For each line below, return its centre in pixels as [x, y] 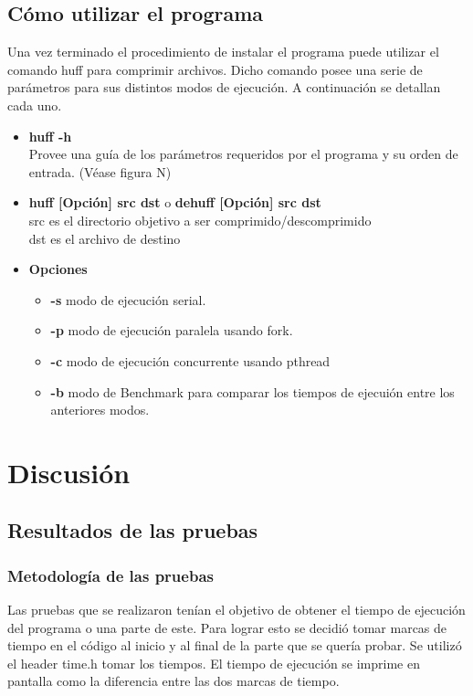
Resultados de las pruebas [133, 530]
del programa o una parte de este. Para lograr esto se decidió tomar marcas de [227, 627]
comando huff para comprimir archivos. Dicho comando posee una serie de [215, 69]
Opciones [58, 269]
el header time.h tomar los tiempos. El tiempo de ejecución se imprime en [214, 663]
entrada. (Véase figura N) [100, 171]
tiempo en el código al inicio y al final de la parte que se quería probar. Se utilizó [235, 645]
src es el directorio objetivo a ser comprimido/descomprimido [200, 220]
